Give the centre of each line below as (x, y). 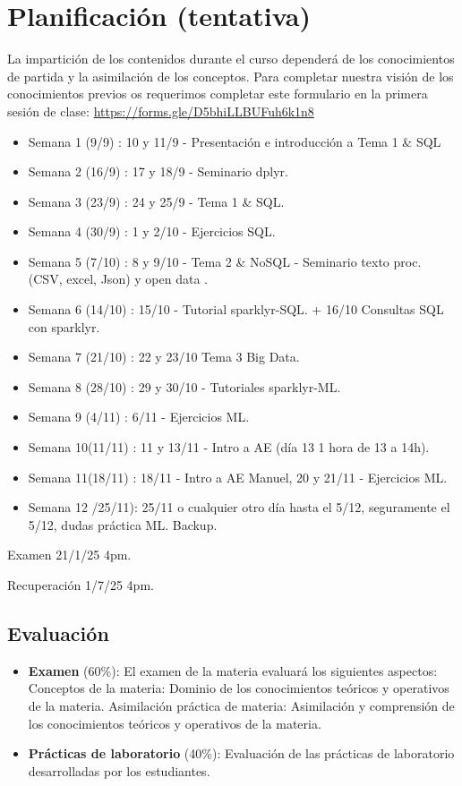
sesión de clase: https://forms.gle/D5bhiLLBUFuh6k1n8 (161, 111)
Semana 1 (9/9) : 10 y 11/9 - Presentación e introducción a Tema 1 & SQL (235, 141)
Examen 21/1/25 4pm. (69, 555)
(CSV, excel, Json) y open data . (118, 279)
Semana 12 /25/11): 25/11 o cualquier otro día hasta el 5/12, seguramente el (239, 507)
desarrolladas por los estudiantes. (119, 770)
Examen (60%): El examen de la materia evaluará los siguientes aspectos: (233, 670)
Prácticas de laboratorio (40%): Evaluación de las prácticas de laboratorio (241, 753)
